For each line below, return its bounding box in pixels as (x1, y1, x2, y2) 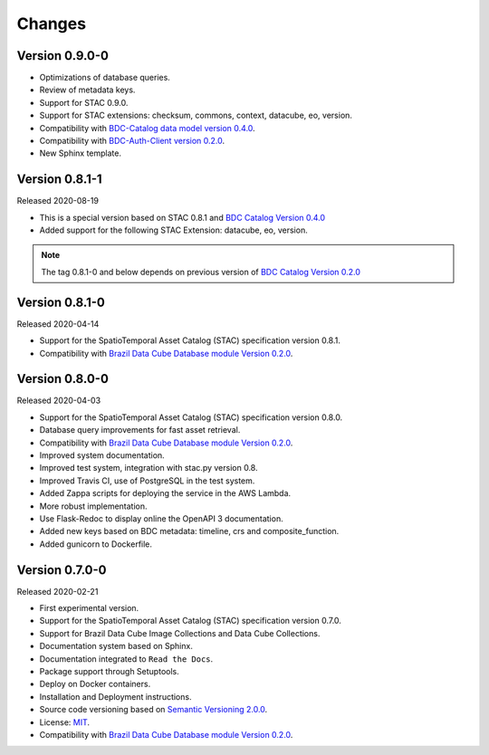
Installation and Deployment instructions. (39, 691, 192, 702)
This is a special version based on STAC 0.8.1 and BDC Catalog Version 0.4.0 (39, 212, 326, 223)
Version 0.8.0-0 (16, 371, 109, 387)
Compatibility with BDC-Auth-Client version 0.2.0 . (39, 136, 225, 147)
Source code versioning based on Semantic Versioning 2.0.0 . (39, 704, 268, 715)
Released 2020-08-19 (16, 196, 100, 206)
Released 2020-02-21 (16, 586, 99, 597)
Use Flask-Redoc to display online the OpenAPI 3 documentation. (39, 512, 284, 524)
